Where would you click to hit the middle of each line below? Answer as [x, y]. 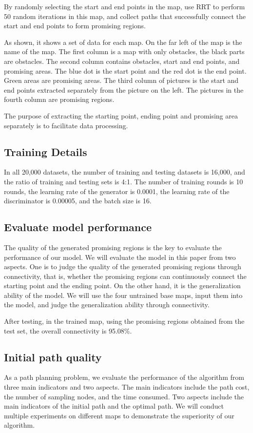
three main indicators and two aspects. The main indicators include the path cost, [127, 387]
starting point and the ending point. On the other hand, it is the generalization [122, 285]
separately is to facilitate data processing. [66, 125]
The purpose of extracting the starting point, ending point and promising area [121, 115]
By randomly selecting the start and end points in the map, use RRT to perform [125, 6]
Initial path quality [53, 357]
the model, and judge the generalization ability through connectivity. [107, 305]
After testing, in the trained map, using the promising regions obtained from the [124, 321]
